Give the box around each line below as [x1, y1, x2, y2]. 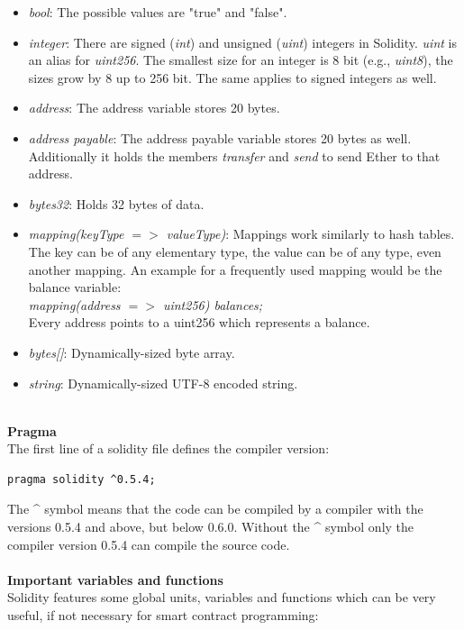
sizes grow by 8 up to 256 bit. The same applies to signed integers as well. [28, 68, 437, 87]
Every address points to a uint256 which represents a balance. [28, 313, 370, 332]
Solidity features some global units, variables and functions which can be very [7, 588, 436, 607]
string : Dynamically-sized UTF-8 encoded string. [28, 373, 298, 392]
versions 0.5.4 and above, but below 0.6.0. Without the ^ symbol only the [7, 517, 414, 536]
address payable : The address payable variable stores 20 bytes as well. [28, 128, 412, 147]
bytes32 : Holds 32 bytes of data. [28, 194, 205, 213]
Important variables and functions [7, 570, 223, 589]
